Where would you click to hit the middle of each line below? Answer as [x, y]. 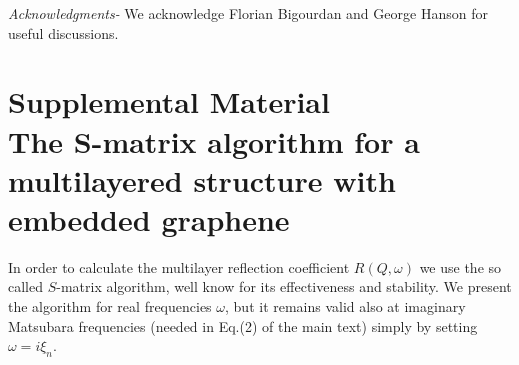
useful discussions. [63, 32]
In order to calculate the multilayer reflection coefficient [179, 266]
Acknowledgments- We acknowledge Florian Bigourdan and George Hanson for [248, 13]
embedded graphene [149, 218]
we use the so [460, 266]
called [25, 286]
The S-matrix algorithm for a [214, 140]
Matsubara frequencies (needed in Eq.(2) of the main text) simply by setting [243, 325]
